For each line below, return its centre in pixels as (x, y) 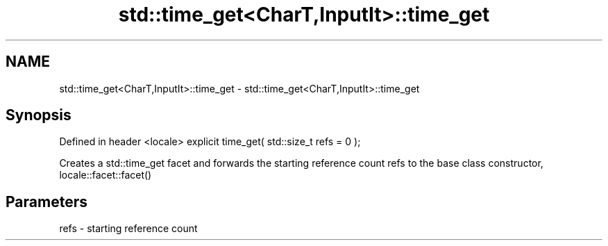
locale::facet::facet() (105, 175)
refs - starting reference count (128, 229)
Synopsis (39, 115)
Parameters (47, 202)
